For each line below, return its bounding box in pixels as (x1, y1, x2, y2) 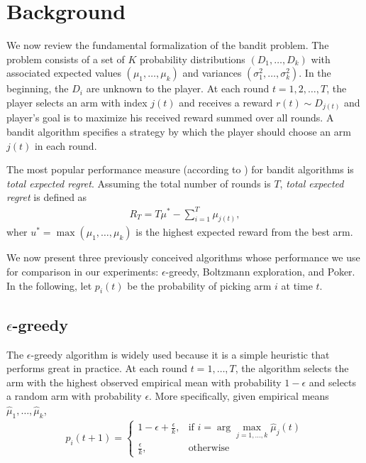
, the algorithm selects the (235, 361, 349, 376)
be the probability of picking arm (127, 278, 272, 293)
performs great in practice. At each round (6, 361, 187, 376)
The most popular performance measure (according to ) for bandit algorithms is (6, 162, 354, 177)
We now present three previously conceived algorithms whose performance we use (6, 250, 360, 265)
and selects (309, 374, 357, 389)
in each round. (34, 138, 97, 153)
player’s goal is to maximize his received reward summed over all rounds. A (6, 110, 334, 125)
